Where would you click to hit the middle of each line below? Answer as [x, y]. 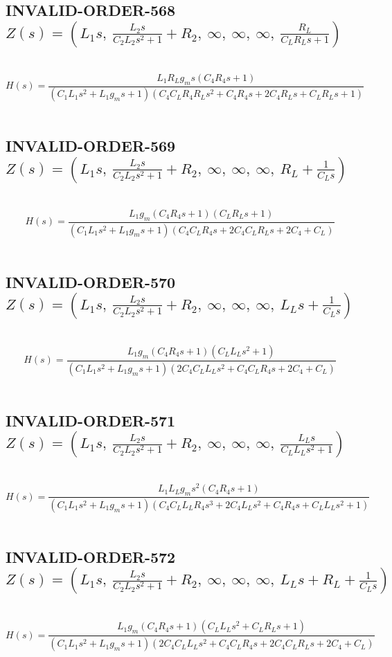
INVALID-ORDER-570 [91, 281]
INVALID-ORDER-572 [91, 556]
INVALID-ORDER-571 [91, 420]
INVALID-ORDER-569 [91, 146]
